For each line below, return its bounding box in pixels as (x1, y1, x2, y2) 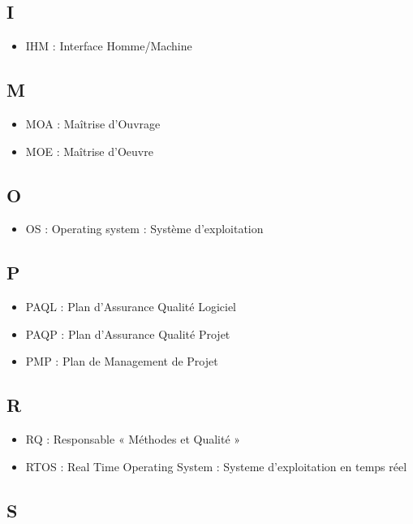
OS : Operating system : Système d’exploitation (25, 220, 264, 237)
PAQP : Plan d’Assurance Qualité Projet (25, 325, 230, 342)
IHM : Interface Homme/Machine (25, 37, 192, 54)
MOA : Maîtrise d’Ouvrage (25, 115, 161, 132)
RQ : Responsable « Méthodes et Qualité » (25, 431, 241, 448)
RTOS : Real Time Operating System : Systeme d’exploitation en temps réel (25, 457, 407, 474)
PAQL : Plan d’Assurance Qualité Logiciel (25, 298, 237, 315)
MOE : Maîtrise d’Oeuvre (25, 142, 153, 159)
